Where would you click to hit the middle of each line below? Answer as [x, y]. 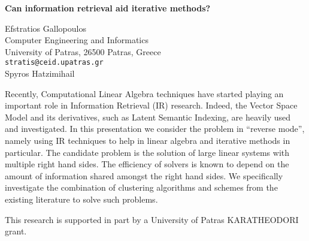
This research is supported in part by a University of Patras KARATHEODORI [152, 219]
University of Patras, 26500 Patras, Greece [83, 51]
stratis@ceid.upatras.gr [54, 63]
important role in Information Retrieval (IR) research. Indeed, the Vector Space [151, 105]
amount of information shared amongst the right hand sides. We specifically [144, 175]
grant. [16, 231]
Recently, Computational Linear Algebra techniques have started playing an [144, 93]
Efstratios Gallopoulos [46, 28]
